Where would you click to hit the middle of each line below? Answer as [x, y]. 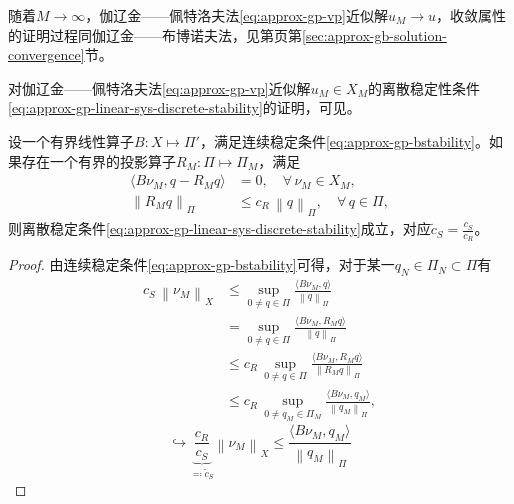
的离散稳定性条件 [423, 87]
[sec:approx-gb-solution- [374, 34]
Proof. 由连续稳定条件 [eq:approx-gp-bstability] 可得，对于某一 [201, 264]
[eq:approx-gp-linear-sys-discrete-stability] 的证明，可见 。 [184, 107]
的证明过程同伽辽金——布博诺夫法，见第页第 [155, 34]
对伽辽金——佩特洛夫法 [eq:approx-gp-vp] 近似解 [159, 87]
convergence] [46, 54]
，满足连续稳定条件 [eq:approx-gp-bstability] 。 [344, 140]
